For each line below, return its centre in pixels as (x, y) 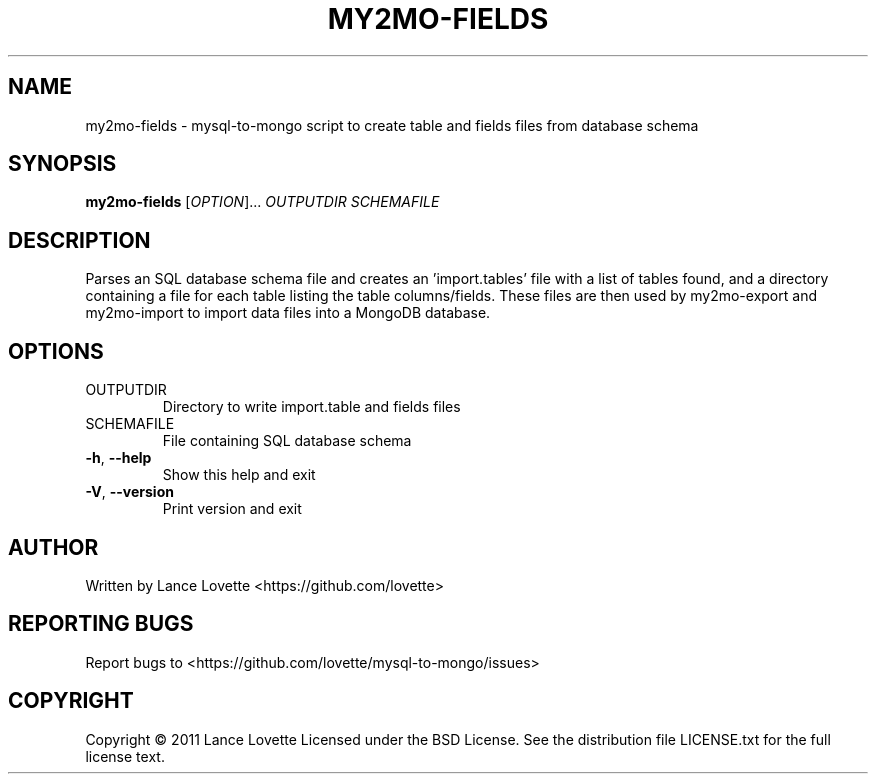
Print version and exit (232, 509)
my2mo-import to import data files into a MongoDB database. (288, 313)
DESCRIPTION (79, 240)
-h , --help (118, 458)
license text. (125, 756)
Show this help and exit (239, 475)
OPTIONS (56, 351)
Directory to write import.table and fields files (311, 407)
